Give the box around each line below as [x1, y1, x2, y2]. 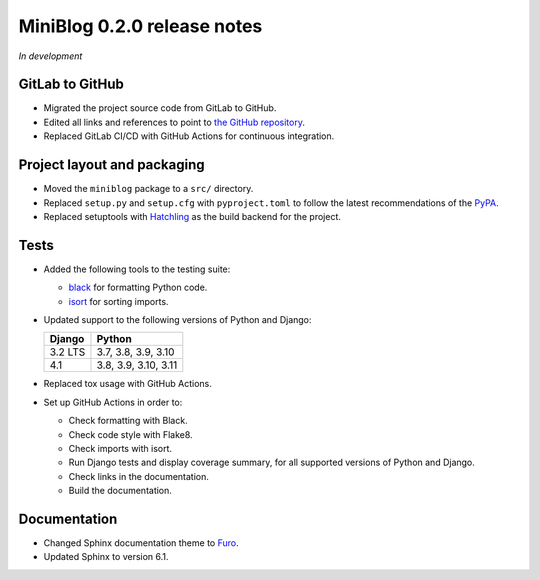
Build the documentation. [68, 485, 172, 497]
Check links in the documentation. [68, 470, 210, 482]
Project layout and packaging [18, 156, 205, 174]
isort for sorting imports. [68, 295, 169, 307]
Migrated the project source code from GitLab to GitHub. [43, 102, 277, 114]
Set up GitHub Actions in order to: [43, 396, 183, 408]
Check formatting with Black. [68, 415, 189, 427]
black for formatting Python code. [68, 281, 208, 294]
